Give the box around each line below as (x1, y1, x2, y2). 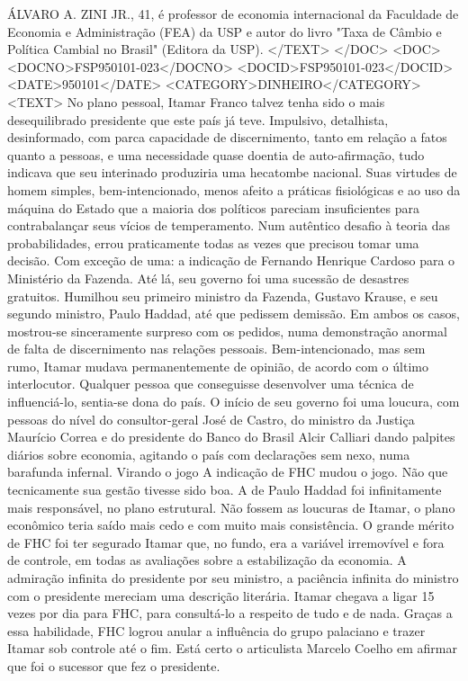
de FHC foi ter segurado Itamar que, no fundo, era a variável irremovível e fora (7, 533, 445, 551)
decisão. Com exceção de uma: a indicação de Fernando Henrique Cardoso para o (7, 251, 455, 270)
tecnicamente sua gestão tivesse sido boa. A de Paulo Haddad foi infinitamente (7, 480, 442, 499)
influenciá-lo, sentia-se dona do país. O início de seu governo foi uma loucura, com (7, 392, 460, 411)
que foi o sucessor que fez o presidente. (7, 656, 220, 675)
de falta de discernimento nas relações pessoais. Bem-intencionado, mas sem (7, 339, 426, 358)
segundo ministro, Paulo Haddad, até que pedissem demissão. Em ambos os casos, (7, 304, 460, 323)
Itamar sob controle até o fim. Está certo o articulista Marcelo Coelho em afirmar (7, 639, 457, 658)
